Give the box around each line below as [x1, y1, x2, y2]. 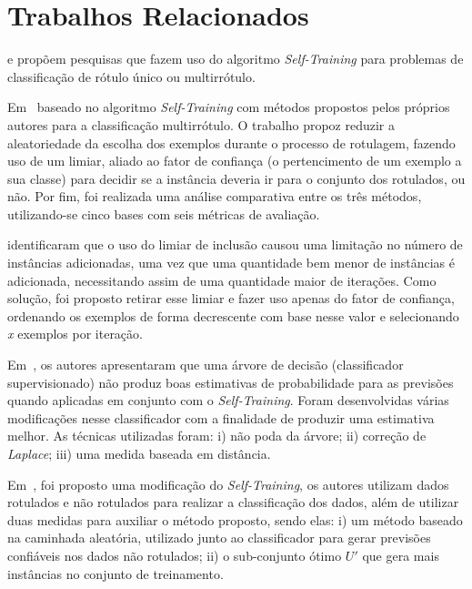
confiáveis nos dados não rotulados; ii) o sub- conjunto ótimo [7, 545, 342, 564]
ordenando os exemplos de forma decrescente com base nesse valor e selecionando [7, 306, 459, 325]
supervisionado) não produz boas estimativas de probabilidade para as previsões [7, 372, 454, 391]
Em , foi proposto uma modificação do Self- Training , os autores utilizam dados [7, 474, 449, 493]
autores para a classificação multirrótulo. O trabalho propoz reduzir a [7, 115, 396, 134]
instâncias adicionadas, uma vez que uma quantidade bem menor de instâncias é [7, 253, 455, 272]
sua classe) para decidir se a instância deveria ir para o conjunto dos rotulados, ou [7, 168, 466, 188]
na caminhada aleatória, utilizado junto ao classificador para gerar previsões [7, 528, 431, 547]
